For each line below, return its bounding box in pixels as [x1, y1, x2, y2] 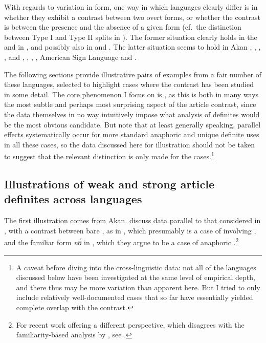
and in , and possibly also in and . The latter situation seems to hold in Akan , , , [4, 41, 261, 52]
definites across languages [4, 191, 142, 207]
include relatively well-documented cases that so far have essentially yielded [16, 292, 253, 303]
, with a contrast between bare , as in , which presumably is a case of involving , [4, 225, 256, 235]
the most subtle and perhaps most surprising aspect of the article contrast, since [4, 99, 256, 110]
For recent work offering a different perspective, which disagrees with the [16, 319, 245, 330]
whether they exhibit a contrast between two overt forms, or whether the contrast [4, 11, 260, 22]
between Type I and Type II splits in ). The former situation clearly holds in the [4, 31, 257, 42]
